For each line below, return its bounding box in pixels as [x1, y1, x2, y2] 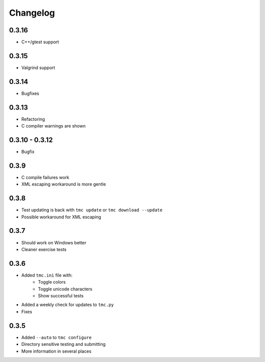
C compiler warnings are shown [21, 123, 86, 129]
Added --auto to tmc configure [21, 334, 92, 340]
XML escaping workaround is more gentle [21, 181, 106, 187]
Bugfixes [21, 90, 39, 96]
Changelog [9, 7, 55, 18]
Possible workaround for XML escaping [21, 214, 102, 220]
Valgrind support [21, 64, 55, 71]
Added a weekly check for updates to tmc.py [21, 302, 114, 308]
